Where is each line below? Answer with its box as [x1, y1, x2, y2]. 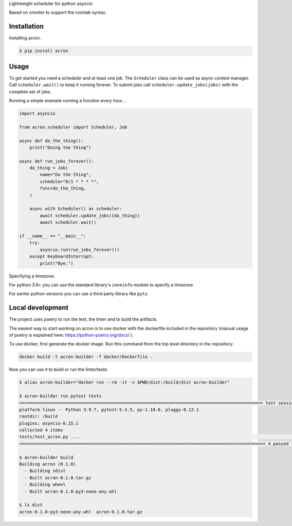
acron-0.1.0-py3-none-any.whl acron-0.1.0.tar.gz [19, 509, 143, 514]
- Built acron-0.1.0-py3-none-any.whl [24, 489, 117, 494]
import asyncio [19, 110, 55, 116]
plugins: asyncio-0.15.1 [19, 420, 79, 426]
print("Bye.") [39, 260, 73, 266]
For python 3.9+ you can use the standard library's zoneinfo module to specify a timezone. [9, 282, 194, 288]
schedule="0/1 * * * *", [39, 179, 99, 184]
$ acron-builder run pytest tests [19, 393, 102, 399]
